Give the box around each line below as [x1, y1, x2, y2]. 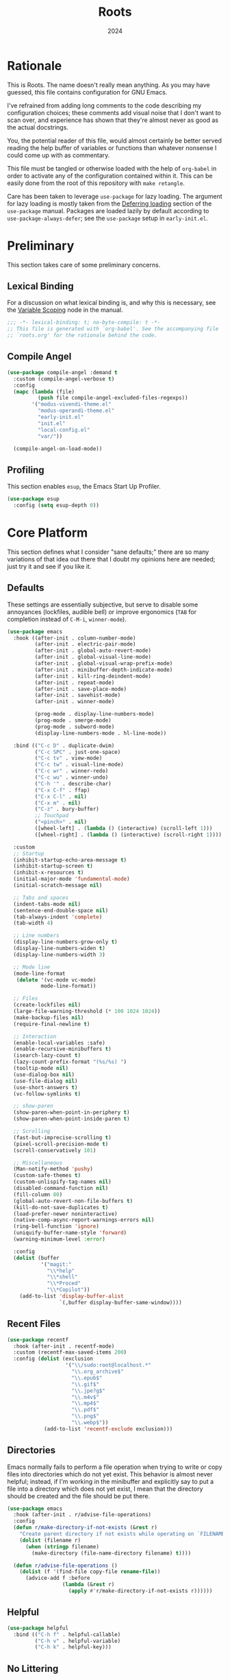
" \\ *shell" [47, 1274, 78, 1280]
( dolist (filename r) [19, 1537, 81, 1544]
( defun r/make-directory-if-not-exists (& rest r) [13, 1524, 157, 1531]
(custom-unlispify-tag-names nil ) [13, 1178, 112, 1186]
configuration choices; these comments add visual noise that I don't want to [7, 108, 221, 117]
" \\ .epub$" [71, 1374, 103, 1381]
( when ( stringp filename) [25, 1543, 99, 1550]
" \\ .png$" [71, 1413, 99, 1420]
